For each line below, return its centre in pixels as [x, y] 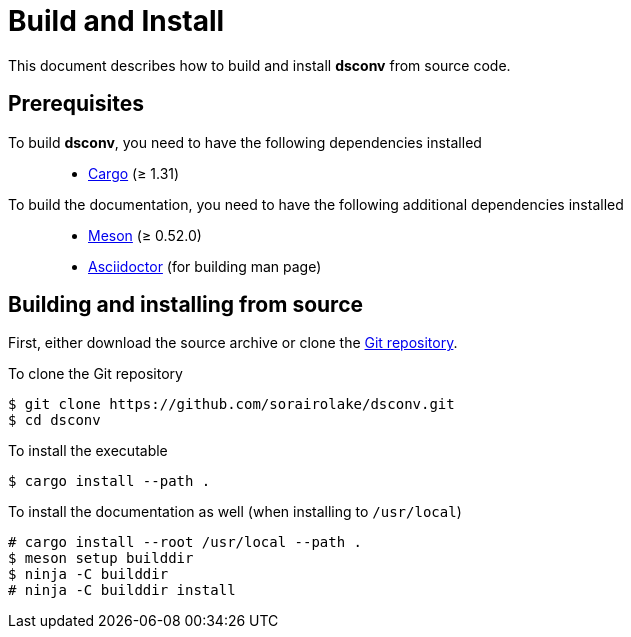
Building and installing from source [186, 305]
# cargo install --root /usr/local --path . [185, 542]
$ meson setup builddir [101, 558]
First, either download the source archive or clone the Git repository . [233, 343]
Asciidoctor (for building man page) [205, 266]
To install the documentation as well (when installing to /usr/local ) [235, 512]
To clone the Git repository [95, 374]
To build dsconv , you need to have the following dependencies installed [245, 142]
